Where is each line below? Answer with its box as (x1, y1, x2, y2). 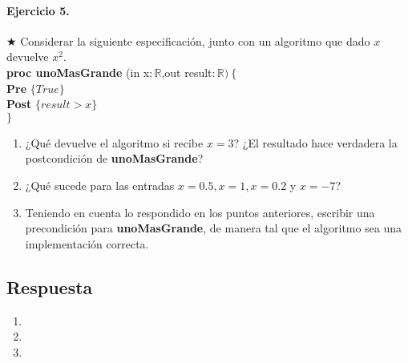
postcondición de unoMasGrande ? (25, 150, 204, 167)
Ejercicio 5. (6, 2, 70, 18)
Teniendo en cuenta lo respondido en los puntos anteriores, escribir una (25, 204, 375, 220)
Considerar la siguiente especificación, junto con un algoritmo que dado (20, 32, 370, 49)
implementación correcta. (25, 235, 149, 252)
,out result (161, 63, 212, 80)
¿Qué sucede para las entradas (25, 176, 175, 193)
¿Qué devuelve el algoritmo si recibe (25, 134, 204, 151)
